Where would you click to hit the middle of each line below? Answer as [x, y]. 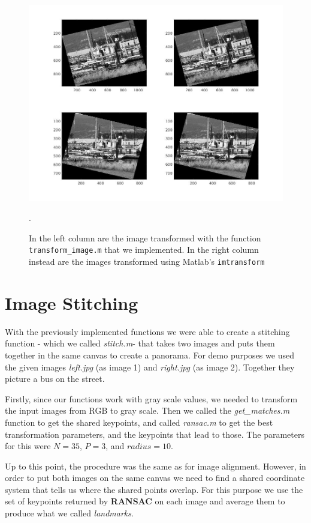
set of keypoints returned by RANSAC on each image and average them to [145, 501]
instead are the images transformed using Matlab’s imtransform [147, 261]
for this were [28, 446]
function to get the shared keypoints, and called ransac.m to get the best [139, 422]
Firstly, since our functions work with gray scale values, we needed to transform [151, 398]
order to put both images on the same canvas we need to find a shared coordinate [155, 478]
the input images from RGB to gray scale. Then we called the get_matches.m [147, 410]
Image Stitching [72, 302]
